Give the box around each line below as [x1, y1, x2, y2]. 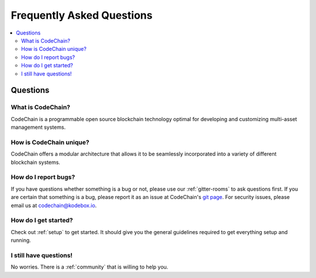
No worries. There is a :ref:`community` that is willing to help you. [11, 263, 169, 270]
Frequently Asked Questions [11, 9, 153, 22]
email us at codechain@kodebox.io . [11, 202, 97, 209]
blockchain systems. [11, 159, 61, 166]
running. [11, 237, 32, 244]
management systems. [11, 123, 66, 131]
